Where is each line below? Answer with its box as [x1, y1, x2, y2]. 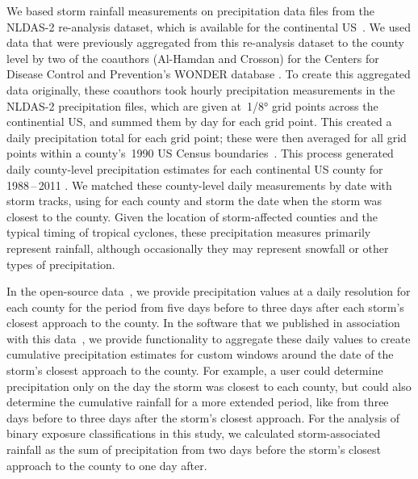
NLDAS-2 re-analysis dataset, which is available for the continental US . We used [6, 18, 411, 35]
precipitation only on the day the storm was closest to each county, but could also [6, 377, 412, 394]
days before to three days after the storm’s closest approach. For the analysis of [6, 409, 400, 426]
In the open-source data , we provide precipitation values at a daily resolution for [6, 283, 411, 300]
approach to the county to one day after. [6, 456, 207, 473]
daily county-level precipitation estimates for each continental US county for [6, 160, 383, 177]
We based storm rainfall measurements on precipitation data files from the [6, 2, 374, 19]
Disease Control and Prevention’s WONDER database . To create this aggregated [6, 65, 411, 82]
